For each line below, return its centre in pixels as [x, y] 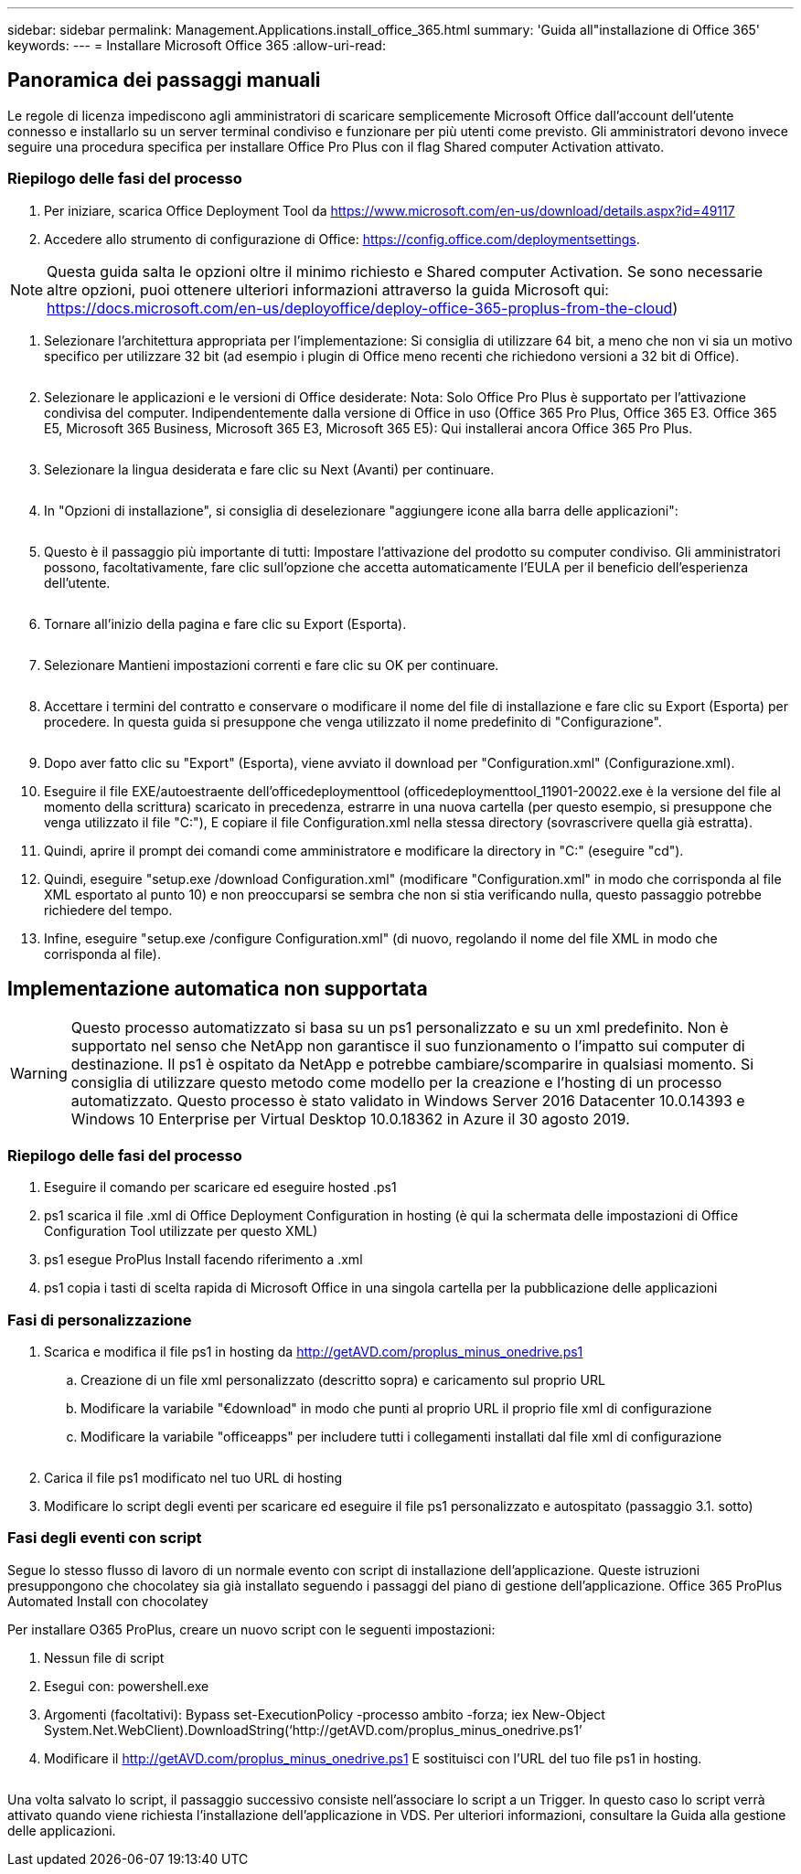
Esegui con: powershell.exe [127, 1686]
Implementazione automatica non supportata [218, 989]
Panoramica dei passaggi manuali [164, 80]
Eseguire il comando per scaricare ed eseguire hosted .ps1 [220, 1187]
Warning [39, 1074]
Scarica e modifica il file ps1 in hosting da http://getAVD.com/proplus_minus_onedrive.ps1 [314, 1351]
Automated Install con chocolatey [108, 1601]
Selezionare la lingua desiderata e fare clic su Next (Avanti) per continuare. [269, 469]
